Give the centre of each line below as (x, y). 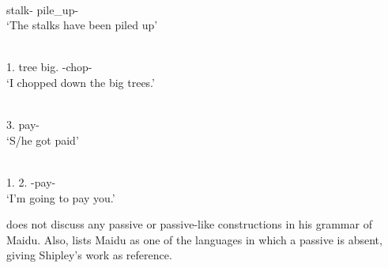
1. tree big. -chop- (49, 67)
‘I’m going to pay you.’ (61, 197)
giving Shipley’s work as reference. (89, 255)
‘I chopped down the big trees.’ (81, 82)
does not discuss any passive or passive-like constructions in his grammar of (189, 224)
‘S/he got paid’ (43, 140)
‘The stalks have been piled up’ (82, 25)
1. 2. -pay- (31, 181)
